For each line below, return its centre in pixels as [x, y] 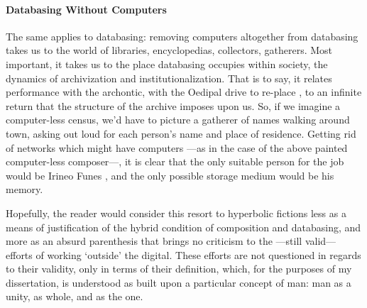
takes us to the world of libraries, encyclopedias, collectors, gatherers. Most [169, 50]
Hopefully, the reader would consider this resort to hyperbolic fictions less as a [176, 213]
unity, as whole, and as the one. [75, 296]
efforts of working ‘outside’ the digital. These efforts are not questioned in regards [183, 254]
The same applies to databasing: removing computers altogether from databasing [182, 36]
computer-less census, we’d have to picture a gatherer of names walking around [178, 120]
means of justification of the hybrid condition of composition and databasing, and [183, 227]
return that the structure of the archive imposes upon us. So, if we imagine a [173, 105]
